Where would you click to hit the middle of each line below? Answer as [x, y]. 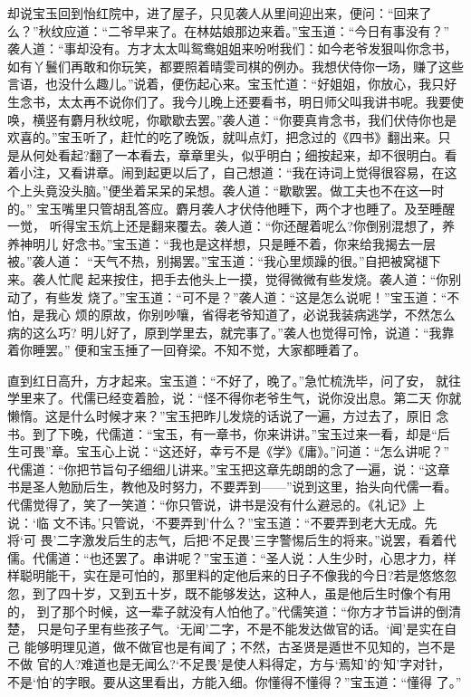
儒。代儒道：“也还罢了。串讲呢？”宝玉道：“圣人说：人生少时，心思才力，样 [232, 557]
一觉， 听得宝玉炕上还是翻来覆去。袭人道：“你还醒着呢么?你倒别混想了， [225, 226]
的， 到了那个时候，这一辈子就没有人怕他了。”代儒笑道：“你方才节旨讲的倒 [228, 611]
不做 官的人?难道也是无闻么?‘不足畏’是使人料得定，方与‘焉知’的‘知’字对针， [229, 664]
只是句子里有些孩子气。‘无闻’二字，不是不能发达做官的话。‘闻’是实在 [240, 629]
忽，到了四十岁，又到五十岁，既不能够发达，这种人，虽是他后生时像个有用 [229, 593]
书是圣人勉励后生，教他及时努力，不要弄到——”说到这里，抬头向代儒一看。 [232, 487]
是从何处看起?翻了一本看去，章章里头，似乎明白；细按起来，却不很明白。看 [232, 154]
